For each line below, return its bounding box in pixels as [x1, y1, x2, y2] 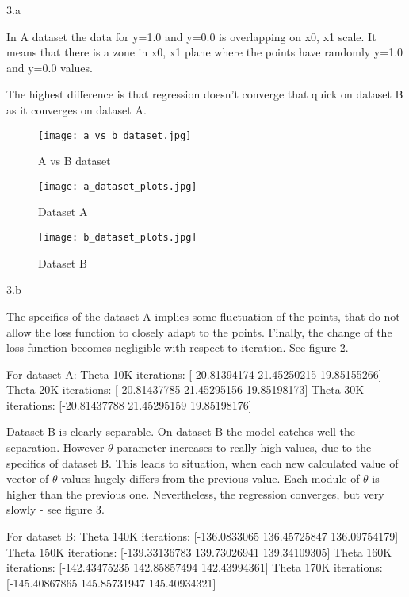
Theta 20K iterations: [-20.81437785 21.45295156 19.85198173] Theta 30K [6, 381, 365, 398]
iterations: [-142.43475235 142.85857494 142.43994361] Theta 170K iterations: [6, 559, 383, 576]
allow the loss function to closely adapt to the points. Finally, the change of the [6, 323, 392, 340]
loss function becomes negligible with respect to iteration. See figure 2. [6, 339, 349, 356]
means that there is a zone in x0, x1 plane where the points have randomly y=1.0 [6, 44, 403, 60]
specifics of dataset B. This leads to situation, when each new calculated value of [6, 454, 399, 471]
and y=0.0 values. [6, 59, 93, 75]
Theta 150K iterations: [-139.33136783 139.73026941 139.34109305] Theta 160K [6, 543, 392, 560]
